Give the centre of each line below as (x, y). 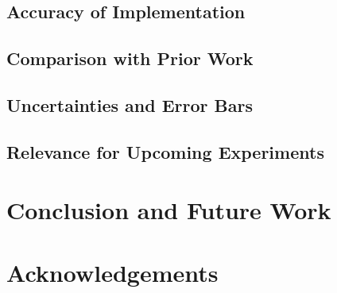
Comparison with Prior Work (130, 58)
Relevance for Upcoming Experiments (165, 151)
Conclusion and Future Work (169, 210)
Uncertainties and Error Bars (130, 104)
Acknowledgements (112, 272)
